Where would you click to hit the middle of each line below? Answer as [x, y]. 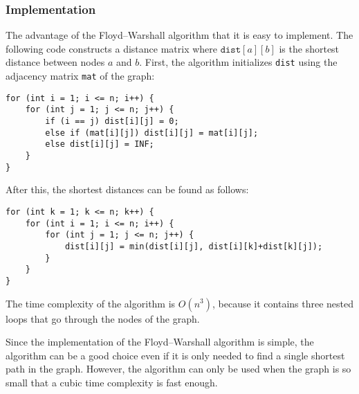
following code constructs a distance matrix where [111, 48]
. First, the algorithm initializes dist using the [238, 62]
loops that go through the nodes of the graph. [103, 318]
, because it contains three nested [283, 303]
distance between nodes [55, 62]
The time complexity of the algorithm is [91, 303]
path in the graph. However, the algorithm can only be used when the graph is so [178, 369]
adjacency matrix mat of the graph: [80, 76]
